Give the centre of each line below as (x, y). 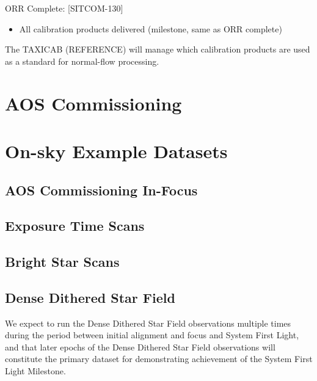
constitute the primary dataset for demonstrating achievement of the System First (159, 359)
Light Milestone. (35, 371)
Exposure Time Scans (75, 226)
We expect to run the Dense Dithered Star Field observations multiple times (148, 323)
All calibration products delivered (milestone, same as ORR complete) (151, 28)
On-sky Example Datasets (116, 151)
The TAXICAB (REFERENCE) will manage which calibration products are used (158, 49)
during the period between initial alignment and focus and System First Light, (152, 335)
